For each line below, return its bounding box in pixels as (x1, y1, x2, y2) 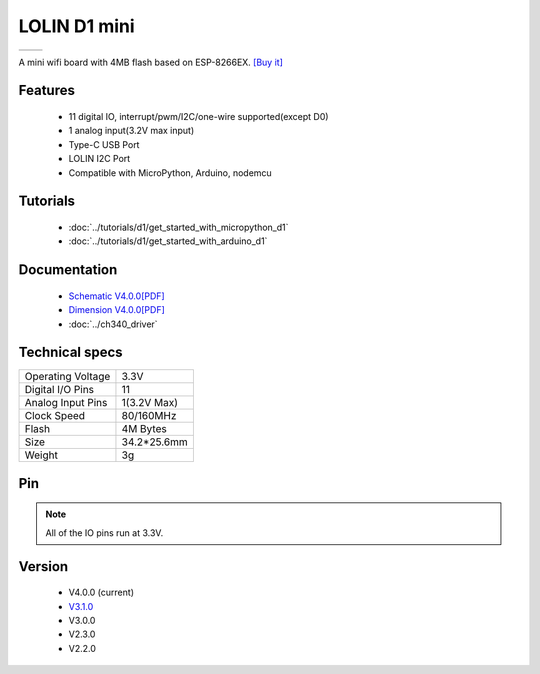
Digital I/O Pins (24, 383, 95, 397)
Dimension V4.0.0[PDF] (68, 304, 165, 316)
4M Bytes (121, 422, 167, 436)
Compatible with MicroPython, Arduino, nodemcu (68, 166, 272, 179)
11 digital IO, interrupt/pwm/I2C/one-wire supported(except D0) (68, 110, 329, 122)
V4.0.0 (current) (68, 586, 135, 599)
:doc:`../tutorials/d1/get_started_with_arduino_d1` (68, 235, 268, 247)
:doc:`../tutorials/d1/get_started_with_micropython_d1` (68, 221, 289, 233)
